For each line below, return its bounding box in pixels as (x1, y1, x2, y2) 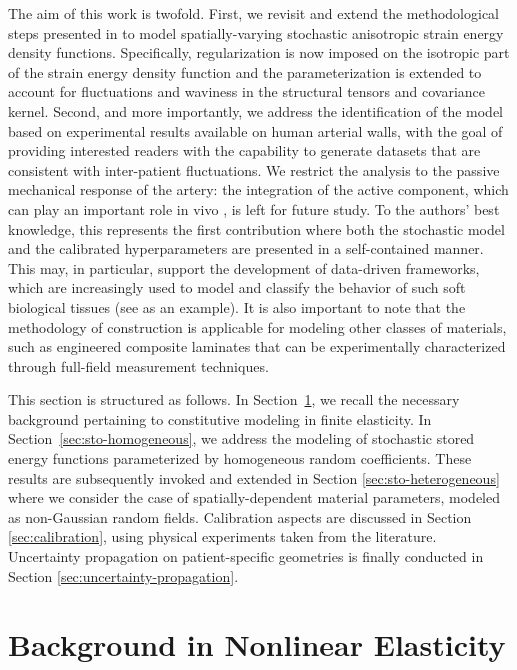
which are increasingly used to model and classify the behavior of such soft (8, 277, 466, 298)
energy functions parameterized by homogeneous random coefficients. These (8, 448, 472, 469)
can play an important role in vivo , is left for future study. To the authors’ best (8, 198, 500, 219)
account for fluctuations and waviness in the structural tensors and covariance (8, 81, 486, 102)
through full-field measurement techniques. (8, 355, 269, 376)
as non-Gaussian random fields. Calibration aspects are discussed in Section (8, 506, 472, 527)
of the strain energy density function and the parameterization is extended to (8, 61, 482, 82)
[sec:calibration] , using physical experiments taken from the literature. (8, 526, 437, 547)
